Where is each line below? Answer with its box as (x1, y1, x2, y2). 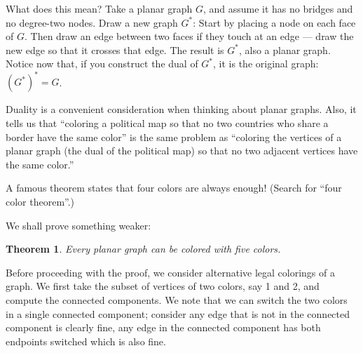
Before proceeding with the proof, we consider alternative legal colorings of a (6, 265, 335, 279)
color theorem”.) (6, 194, 75, 209)
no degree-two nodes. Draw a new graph (6, 15, 178, 29)
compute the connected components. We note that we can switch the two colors (6, 293, 348, 307)
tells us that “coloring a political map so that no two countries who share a (6, 116, 329, 131)
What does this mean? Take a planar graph (6, 1, 193, 15)
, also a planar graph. (238, 42, 331, 57)
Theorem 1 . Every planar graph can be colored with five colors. (6, 241, 281, 256)
